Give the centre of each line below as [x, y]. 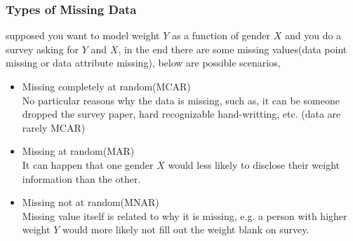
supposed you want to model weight [83, 35]
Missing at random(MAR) [78, 151]
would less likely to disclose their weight [254, 164]
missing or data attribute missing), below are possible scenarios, [143, 63]
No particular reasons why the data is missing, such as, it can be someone [181, 100]
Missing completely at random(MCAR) [106, 86]
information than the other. [81, 178]
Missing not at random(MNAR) [91, 202]
